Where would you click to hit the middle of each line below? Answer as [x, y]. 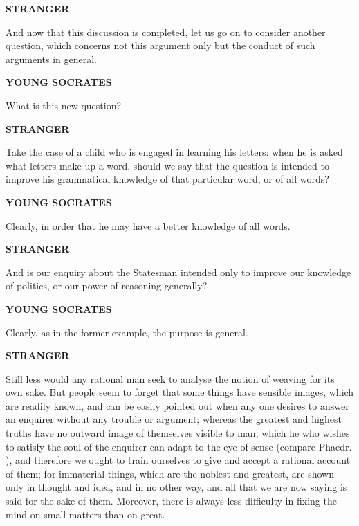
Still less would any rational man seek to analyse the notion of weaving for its [170, 378]
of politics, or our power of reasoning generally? [107, 285]
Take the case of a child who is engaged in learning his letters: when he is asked [174, 152]
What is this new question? [64, 105]
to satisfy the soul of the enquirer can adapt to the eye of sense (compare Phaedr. [179, 446]
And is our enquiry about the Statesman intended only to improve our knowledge [178, 272]
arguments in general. [51, 58]
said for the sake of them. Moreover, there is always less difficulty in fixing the [171, 501]
